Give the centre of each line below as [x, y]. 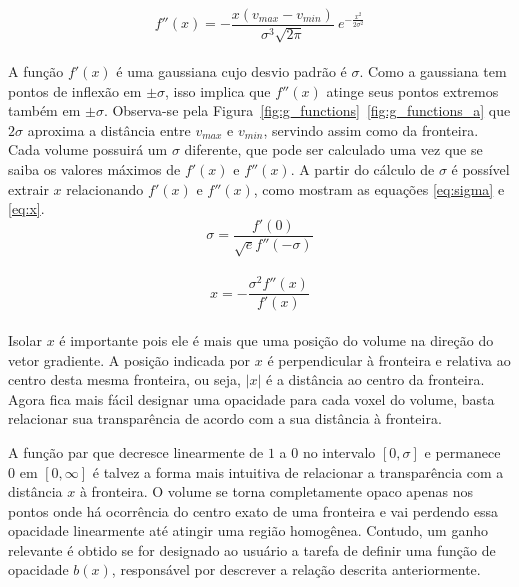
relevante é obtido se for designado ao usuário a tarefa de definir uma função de [252, 549]
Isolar [25, 339]
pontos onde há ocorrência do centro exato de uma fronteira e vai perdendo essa [253, 510]
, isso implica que [218, 90]
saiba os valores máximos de [94, 169]
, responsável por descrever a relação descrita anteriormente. [296, 569]
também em [44, 110]
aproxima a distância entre [109, 129]
